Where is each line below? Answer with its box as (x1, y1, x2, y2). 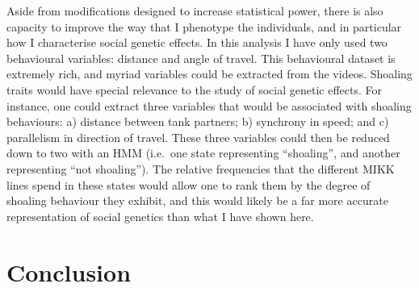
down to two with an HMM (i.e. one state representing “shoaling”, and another (6, 144, 400, 161)
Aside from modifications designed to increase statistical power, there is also (6, 2, 383, 19)
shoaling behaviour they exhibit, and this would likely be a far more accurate (6, 192, 388, 209)
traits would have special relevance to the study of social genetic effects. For (6, 81, 382, 98)
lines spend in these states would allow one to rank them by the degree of (6, 176, 371, 193)
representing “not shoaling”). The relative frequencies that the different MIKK (6, 160, 395, 177)
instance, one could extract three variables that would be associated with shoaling (6, 97, 412, 114)
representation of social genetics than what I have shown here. (6, 207, 314, 224)
